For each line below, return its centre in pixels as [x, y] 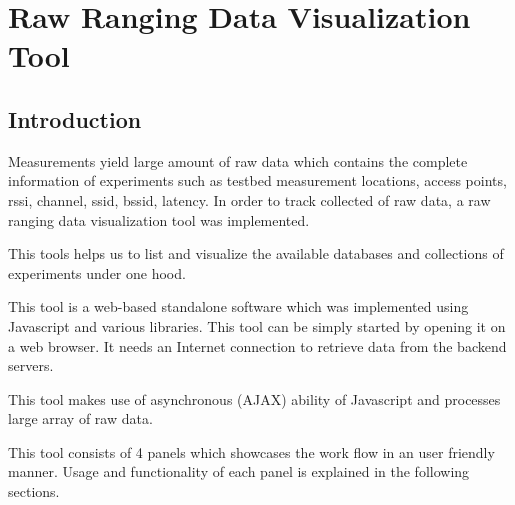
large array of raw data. [80, 418]
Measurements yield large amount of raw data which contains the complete [238, 160]
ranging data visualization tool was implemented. [159, 219]
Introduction [75, 118]
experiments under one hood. [97, 272]
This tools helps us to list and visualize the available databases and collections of [256, 253]
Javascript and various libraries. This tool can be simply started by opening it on [257, 325]
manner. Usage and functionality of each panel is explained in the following [239, 471]
